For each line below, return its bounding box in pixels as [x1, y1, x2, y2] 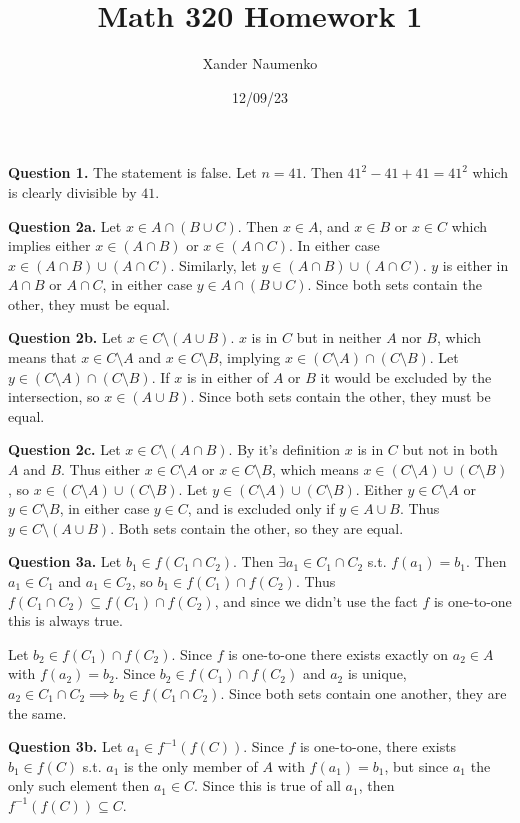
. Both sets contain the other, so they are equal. [110, 517, 404, 538]
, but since [384, 755, 449, 776]
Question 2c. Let [8, 439, 121, 460]
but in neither [296, 327, 382, 348]
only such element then [8, 775, 150, 796]
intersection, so [8, 386, 100, 407]
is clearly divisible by [8, 181, 137, 202]
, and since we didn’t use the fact [214, 590, 418, 611]
